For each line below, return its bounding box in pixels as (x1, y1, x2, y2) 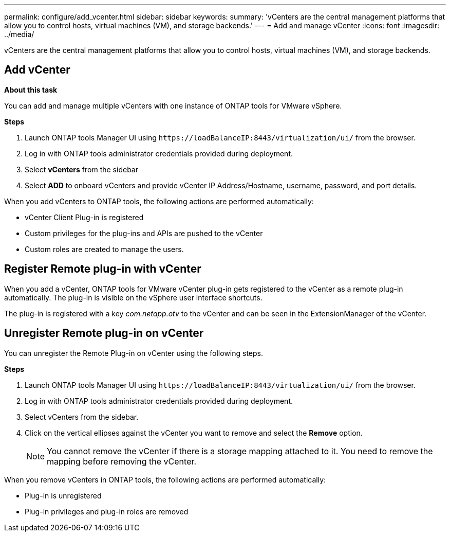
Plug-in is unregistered (25, 491, 102, 500)
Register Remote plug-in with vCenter (4, 262, 201, 276)
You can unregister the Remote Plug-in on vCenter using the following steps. (4, 348, 264, 358)
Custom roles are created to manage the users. (25, 244, 184, 254)
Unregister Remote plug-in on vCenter (4, 327, 204, 340)
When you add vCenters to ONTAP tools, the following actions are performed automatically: (4, 196, 314, 206)
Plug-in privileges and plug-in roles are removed (25, 507, 189, 516)
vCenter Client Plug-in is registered (25, 212, 144, 222)
